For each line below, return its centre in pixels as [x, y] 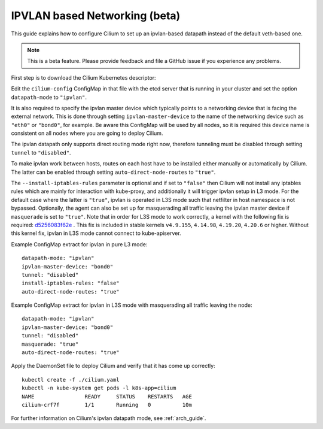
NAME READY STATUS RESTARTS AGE [107, 396]
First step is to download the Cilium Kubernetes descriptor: [83, 77]
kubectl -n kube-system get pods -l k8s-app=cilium [99, 388]
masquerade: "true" [50, 344]
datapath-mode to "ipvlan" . [49, 97]
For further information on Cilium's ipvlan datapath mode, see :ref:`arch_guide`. [109, 418]
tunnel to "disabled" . [41, 152]
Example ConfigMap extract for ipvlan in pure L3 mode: [79, 244]
